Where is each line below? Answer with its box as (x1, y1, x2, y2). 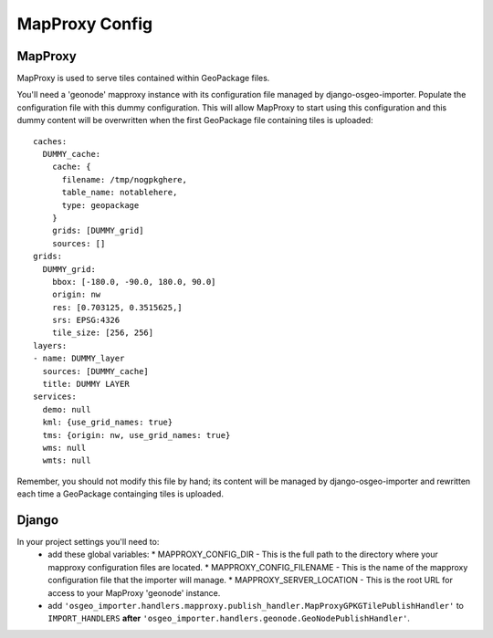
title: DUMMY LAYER (42, 379, 130, 390)
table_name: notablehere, (61, 187, 178, 198)
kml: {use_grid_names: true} (42, 417, 173, 428)
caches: (33, 136, 68, 146)
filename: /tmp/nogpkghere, (61, 174, 187, 184)
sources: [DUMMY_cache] (42, 366, 150, 376)
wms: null (42, 443, 87, 453)
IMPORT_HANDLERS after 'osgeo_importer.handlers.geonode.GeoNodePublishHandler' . (47, 612, 411, 624)
